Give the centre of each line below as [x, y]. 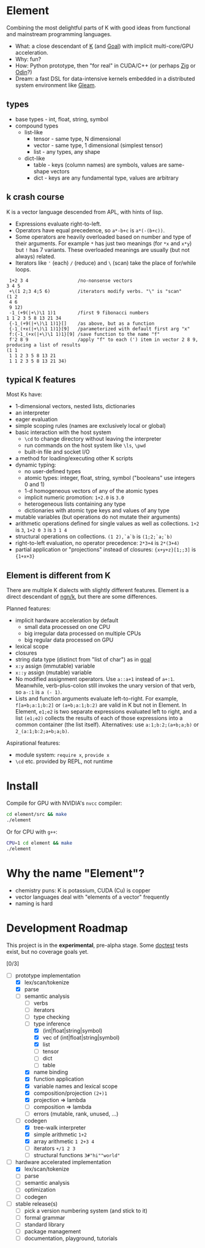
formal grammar [45, 1217]
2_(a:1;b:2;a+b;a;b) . [42, 731]
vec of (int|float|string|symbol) [81, 1038]
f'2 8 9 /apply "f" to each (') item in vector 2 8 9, [104, 340]
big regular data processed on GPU [69, 640]
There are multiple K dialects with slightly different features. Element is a [98, 590]
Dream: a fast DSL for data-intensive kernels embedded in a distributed [105, 78]
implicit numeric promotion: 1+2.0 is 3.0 [74, 498]
